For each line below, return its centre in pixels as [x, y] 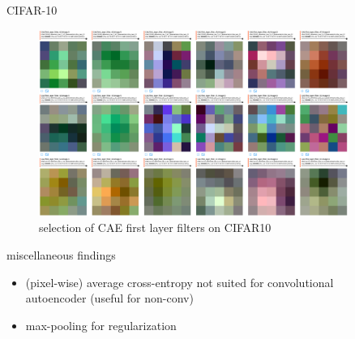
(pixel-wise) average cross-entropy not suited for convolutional [180, 282]
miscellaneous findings [61, 254]
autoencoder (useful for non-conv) [109, 298]
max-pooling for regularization [101, 325]
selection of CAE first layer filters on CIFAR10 [155, 227]
